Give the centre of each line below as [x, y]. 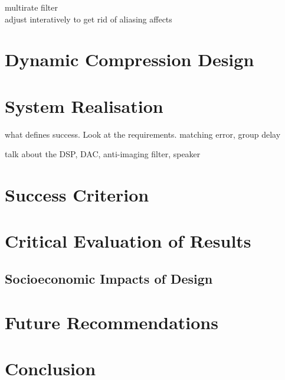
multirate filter [31, 7]
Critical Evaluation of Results [128, 241]
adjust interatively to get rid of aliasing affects [89, 19]
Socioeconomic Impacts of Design [109, 279]
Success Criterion [77, 195]
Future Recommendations [112, 322]
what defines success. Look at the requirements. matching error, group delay [143, 134]
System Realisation [84, 105]
